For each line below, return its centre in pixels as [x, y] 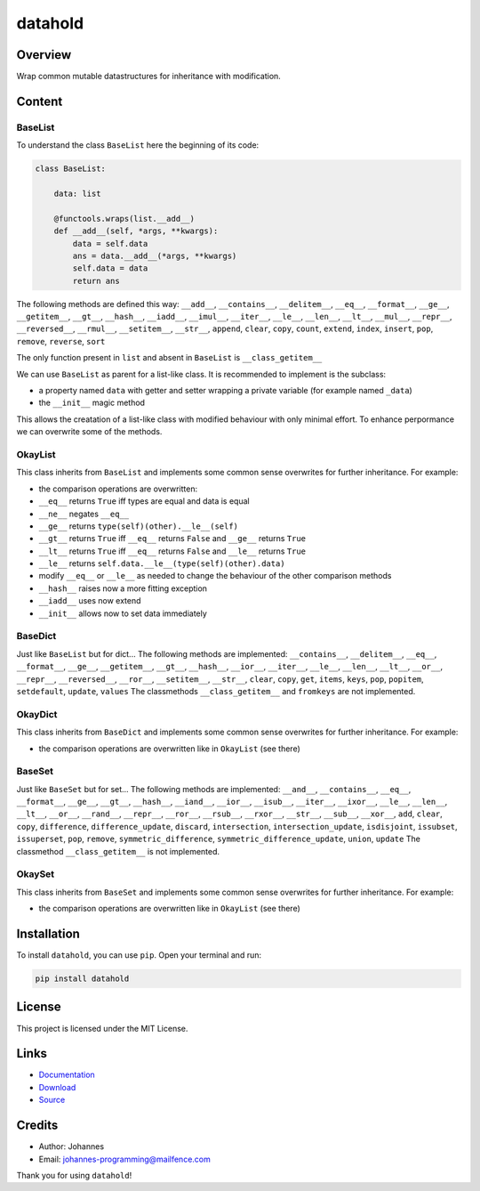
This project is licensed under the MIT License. [102, 1028]
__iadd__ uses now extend [90, 601]
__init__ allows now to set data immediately [123, 613]
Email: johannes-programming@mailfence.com [124, 1159]
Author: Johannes [72, 1146]
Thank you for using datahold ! [74, 1175]
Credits [37, 1126]
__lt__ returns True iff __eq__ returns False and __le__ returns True [172, 551]
